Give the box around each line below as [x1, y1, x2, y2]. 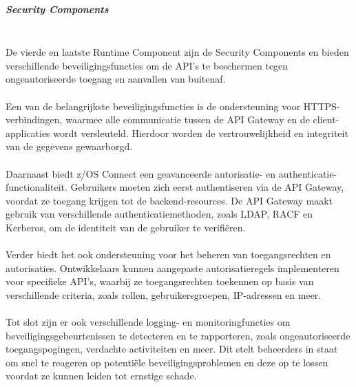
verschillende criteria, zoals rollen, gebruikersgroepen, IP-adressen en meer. [6, 287, 322, 302]
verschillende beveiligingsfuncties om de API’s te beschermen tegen [6, 58, 289, 72]
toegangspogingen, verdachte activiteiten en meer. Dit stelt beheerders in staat [6, 342, 338, 356]
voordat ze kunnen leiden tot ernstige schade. [6, 368, 197, 383]
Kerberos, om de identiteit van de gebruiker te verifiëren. [6, 220, 246, 234]
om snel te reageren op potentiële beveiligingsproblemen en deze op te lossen [6, 355, 328, 369]
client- [313, 112, 339, 127]
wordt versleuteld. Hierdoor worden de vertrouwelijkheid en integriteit [53, 125, 348, 140]
